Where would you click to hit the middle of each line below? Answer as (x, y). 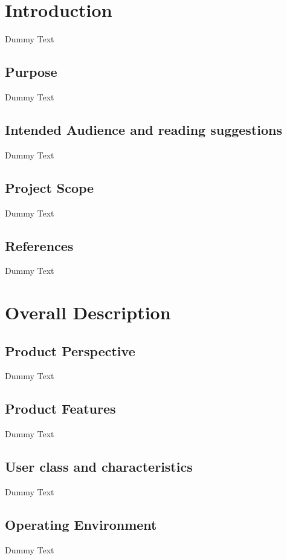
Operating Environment (81, 525)
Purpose (31, 72)
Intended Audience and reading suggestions (144, 129)
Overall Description (88, 312)
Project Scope (50, 187)
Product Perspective (70, 350)
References (39, 245)
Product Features (60, 409)
